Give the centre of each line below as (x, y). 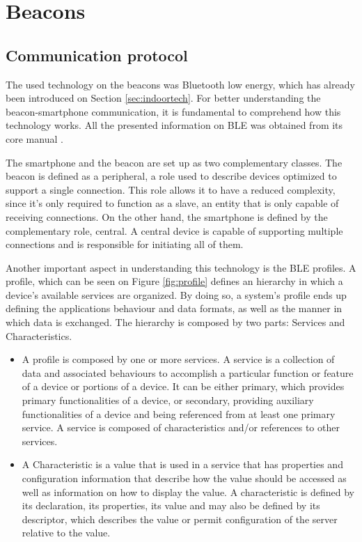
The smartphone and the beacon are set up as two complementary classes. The (174, 162)
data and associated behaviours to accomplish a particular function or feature (188, 372)
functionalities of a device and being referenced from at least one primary (179, 413)
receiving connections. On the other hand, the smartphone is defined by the (167, 216)
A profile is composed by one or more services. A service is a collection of (178, 359)
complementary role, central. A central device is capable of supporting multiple (174, 230)
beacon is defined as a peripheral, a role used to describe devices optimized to (171, 176)
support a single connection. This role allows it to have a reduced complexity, (171, 189)
